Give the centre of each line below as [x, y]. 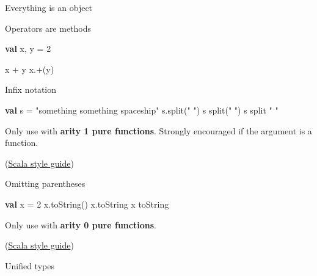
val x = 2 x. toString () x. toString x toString [87, 204]
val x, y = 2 [28, 49]
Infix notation [31, 89]
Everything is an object [49, 7]
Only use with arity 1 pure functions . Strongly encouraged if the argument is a [158, 130]
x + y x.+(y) [30, 69]
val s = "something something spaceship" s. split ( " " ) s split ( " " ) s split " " [142, 110]
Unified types [30, 265]
